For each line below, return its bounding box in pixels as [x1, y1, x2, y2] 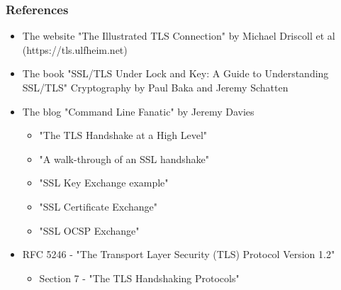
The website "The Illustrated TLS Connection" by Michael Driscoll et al [22, 28, 335, 43]
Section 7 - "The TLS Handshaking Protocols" [39, 270, 240, 285]
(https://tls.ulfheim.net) [22, 42, 128, 57]
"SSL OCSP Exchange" [39, 223, 140, 238]
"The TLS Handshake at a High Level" [39, 128, 208, 143]
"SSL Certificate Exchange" [39, 199, 158, 213]
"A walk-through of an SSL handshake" [39, 151, 210, 166]
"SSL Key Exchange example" [39, 175, 169, 190]
